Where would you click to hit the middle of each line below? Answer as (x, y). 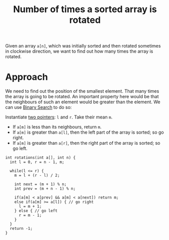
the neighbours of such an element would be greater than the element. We (83, 102)
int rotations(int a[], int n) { (40, 158)
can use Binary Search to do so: (38, 107)
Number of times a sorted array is (85, 9)
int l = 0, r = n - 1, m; (37, 162)
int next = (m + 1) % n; (40, 184)
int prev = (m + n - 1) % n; (45, 189)
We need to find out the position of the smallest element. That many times (82, 91)
